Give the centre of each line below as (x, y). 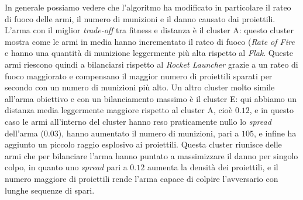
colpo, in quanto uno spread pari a (66, 167)
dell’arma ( (24, 133)
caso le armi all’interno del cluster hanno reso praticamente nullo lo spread (138, 121)
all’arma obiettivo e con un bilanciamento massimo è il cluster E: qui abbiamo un (151, 98)
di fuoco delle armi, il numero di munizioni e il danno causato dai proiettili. (140, 18)
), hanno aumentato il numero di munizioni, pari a (149, 133)
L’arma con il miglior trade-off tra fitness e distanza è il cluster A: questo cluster (149, 30)
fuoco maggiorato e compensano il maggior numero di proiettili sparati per (139, 76)
